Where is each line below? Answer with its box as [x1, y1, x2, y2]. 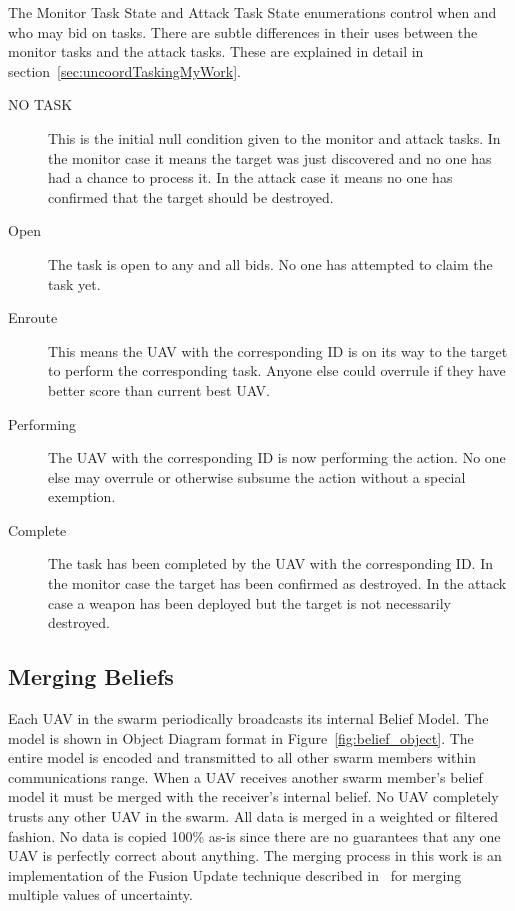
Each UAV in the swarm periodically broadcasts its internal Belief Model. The [8, 708, 489, 729]
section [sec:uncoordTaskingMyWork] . [8, 60, 241, 81]
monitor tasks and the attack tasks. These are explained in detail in [8, 41, 424, 62]
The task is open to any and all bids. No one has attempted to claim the [48, 253, 493, 274]
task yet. [48, 273, 101, 294]
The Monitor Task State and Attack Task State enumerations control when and [8, 2, 497, 22]
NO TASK [8, 94, 73, 115]
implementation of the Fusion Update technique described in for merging [8, 864, 462, 885]
